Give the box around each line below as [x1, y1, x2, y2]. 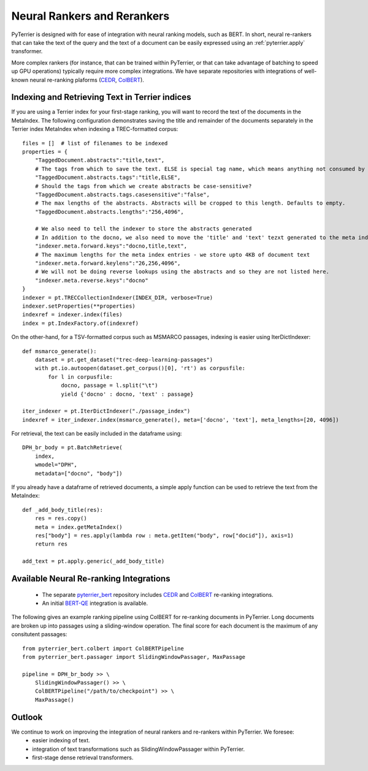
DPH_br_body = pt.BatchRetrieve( [22, 444, 123, 451]
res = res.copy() [34, 515, 87, 522]
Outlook [11, 712, 43, 723]
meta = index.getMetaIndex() [34, 523, 123, 530]
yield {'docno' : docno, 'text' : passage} [61, 390, 194, 398]
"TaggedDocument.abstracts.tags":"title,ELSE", [34, 174, 181, 181]
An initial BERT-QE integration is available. [42, 599, 148, 607]
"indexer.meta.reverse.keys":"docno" [34, 276, 148, 284]
